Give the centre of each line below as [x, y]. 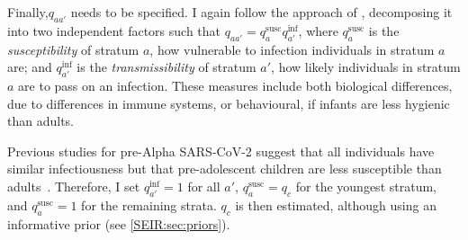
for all [204, 186]
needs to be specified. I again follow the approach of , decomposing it [261, 12]
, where [318, 30]
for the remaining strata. [149, 204]
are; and [30, 67]
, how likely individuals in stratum [366, 67]
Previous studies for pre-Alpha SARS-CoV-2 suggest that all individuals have [221, 151]
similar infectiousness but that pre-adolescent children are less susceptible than [225, 169]
